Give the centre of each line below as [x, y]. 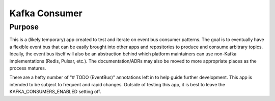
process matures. [28, 68]
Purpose [24, 27]
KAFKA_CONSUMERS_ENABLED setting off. [55, 92]
